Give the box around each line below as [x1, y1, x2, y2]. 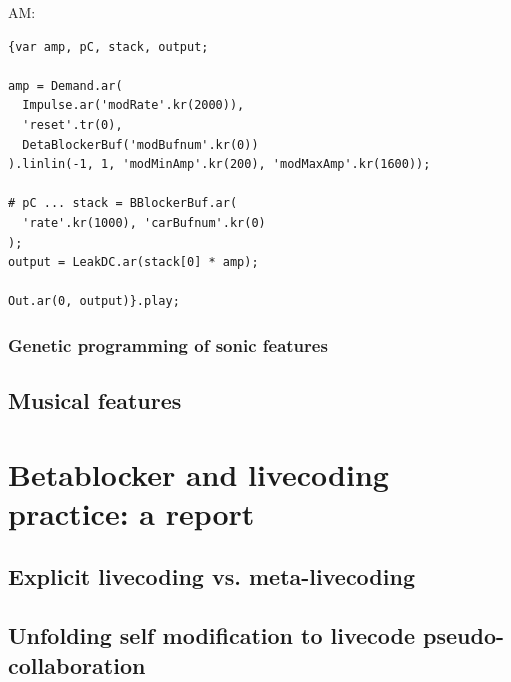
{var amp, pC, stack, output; [8, 39, 209, 54]
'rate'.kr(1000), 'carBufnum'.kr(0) [22, 215, 266, 230]
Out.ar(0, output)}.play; [8, 294, 180, 309]
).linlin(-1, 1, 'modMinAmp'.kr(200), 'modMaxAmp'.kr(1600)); [8, 157, 431, 172]
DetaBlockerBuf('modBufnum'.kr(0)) [22, 137, 259, 152]
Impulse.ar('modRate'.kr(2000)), [22, 98, 245, 113]
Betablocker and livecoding [8, 453, 389, 494]
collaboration [8, 649, 146, 680]
